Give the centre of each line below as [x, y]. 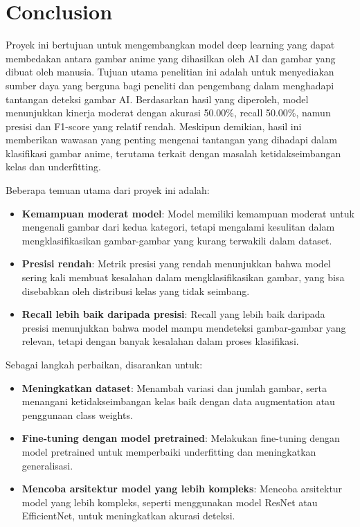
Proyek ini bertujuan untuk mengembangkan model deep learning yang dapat [170, 45]
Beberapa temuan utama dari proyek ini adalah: [108, 190]
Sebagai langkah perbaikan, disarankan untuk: [104, 364]
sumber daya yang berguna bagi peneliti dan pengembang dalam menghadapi [170, 85]
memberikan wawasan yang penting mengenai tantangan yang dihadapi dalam [171, 140]
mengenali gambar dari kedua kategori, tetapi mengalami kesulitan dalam [178, 227]
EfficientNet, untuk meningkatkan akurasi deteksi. [128, 516]
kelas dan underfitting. [53, 167]
